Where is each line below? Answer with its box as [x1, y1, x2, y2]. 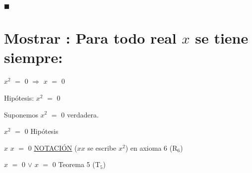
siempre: [4, 47, 63, 67]
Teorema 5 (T [58, 159, 100, 170]
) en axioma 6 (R [125, 142, 178, 153]
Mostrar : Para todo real [4, 28, 177, 48]
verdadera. [66, 109, 99, 119]
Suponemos [4, 109, 38, 119]
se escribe [87, 142, 117, 153]
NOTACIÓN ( [34, 142, 77, 153]
